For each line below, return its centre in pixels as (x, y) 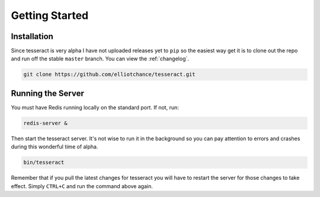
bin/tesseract (44, 162)
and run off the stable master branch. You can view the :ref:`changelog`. (100, 59)
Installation (32, 36)
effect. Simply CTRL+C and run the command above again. (82, 186)
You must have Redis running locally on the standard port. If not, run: (95, 107)
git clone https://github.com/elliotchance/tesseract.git (109, 75)
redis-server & (45, 123)
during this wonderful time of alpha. (55, 147)
